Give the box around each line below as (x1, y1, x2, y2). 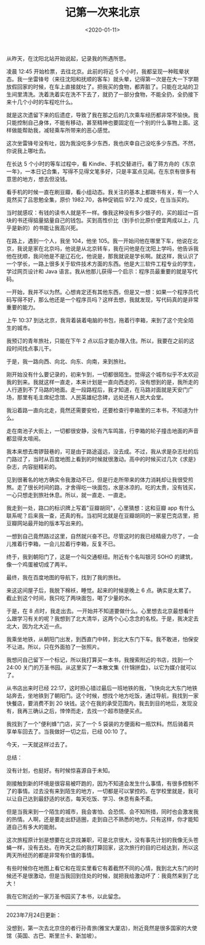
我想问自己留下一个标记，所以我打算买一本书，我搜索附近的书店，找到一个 (6, 656, 193, 663)
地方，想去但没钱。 (22, 175, 71, 183)
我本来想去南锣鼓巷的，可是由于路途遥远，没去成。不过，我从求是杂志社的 (6, 447, 193, 455)
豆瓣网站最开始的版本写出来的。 (6, 520, 87, 527)
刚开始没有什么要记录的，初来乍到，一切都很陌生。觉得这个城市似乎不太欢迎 (6, 371, 199, 378)
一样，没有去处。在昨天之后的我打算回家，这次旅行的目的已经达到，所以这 (11, 844, 199, 851)
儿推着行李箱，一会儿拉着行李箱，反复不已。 (6, 540, 119, 547)
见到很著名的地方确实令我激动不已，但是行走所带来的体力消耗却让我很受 (6, 476, 188, 483)
